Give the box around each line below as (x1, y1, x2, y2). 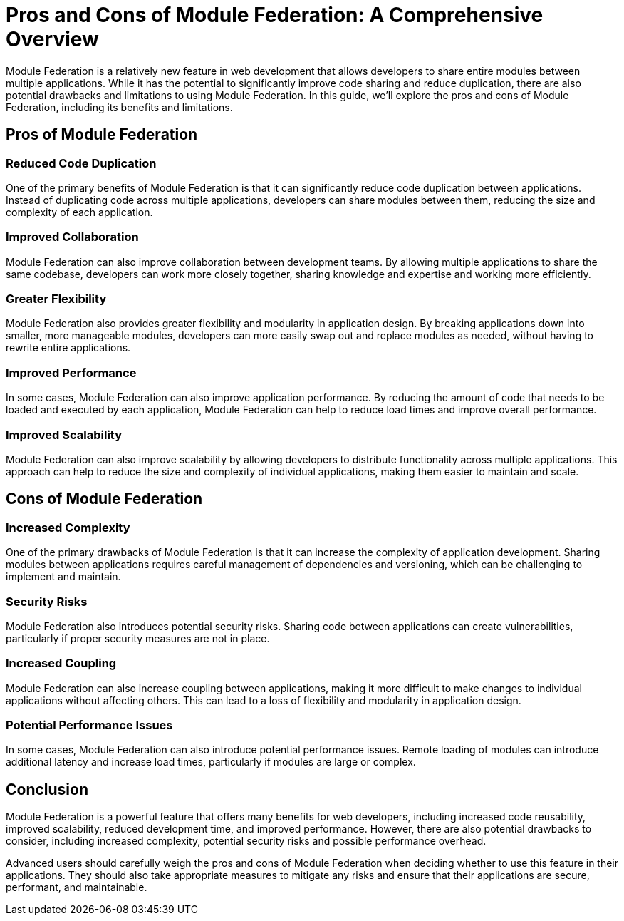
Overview (6, 27, 99, 51)
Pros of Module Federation (6, 125, 198, 144)
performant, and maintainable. (6, 881, 147, 894)
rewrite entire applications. (6, 341, 131, 354)
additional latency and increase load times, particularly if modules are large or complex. (6, 756, 416, 768)
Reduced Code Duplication (6, 155, 157, 170)
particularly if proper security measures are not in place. (6, 632, 270, 644)
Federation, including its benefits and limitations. (6, 101, 233, 113)
